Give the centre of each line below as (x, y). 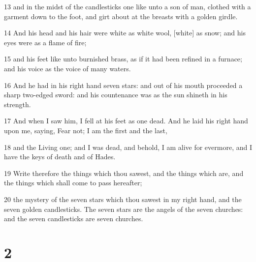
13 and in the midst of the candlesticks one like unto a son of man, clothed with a (128, 6)
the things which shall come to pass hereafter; (73, 183)
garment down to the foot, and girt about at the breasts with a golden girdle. (121, 16)
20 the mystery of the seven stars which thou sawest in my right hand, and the (123, 199)
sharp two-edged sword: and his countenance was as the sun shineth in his (116, 95)
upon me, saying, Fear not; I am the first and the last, (86, 130)
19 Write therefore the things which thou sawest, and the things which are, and (124, 173)
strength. (17, 104)
